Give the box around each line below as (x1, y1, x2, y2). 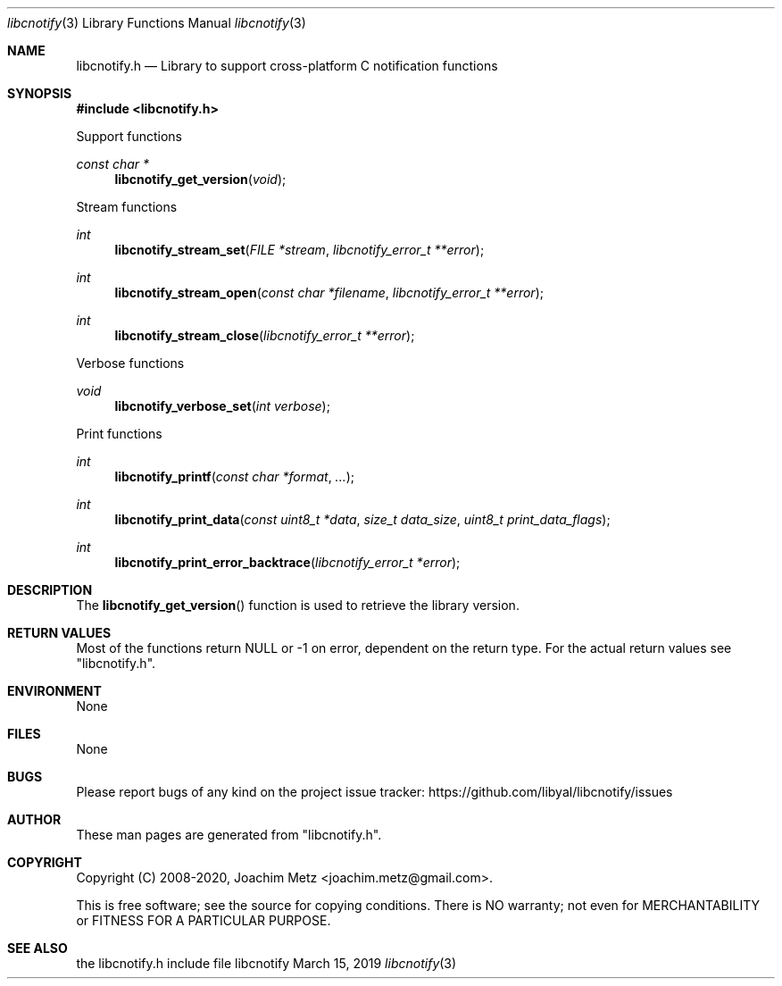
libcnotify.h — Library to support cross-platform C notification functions (76, 58, 498, 73)
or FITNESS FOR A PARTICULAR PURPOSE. (76, 913, 331, 928)
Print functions (76, 426, 162, 441)
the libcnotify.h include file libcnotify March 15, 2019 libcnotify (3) (76, 956, 457, 971)
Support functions (76, 129, 182, 144)
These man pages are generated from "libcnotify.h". (76, 827, 382, 842)
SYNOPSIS (7, 86, 72, 101)
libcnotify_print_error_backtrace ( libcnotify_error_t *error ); (114, 555, 461, 570)
